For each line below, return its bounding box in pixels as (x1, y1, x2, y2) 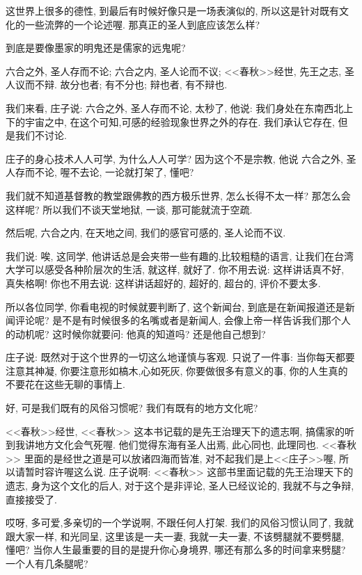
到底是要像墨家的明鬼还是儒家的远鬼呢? (6, 40, 186, 55)
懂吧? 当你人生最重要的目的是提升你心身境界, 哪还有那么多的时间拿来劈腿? (6, 542, 346, 557)
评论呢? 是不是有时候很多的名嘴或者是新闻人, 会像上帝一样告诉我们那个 (15, 313, 341, 327)
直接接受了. (6, 492, 57, 506)
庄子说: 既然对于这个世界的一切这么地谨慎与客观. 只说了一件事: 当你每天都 (6, 350, 345, 364)
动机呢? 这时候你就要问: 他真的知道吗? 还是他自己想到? (15, 326, 266, 341)
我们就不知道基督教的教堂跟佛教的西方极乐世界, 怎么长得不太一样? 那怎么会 (6, 188, 351, 202)
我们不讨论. (15, 128, 67, 143)
